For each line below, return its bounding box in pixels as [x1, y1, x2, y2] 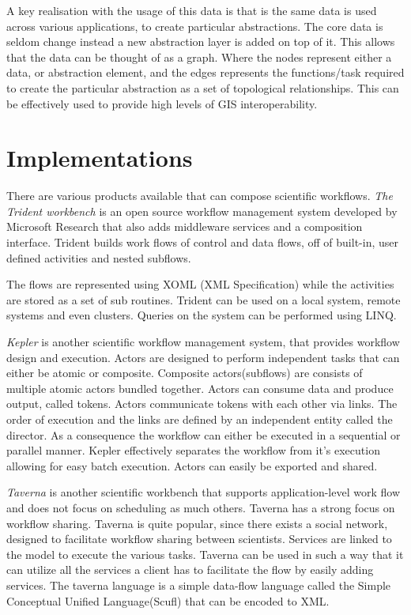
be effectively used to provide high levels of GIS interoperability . [6, 95, 318, 111]
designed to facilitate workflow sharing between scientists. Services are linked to [6, 530, 392, 547]
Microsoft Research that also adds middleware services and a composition [6, 218, 363, 235]
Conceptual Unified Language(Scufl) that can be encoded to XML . [6, 592, 330, 609]
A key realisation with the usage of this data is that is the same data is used [6, 2, 377, 18]
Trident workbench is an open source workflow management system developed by [6, 202, 398, 219]
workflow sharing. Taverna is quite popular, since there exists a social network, [6, 515, 388, 531]
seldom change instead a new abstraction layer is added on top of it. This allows [6, 33, 395, 50]
